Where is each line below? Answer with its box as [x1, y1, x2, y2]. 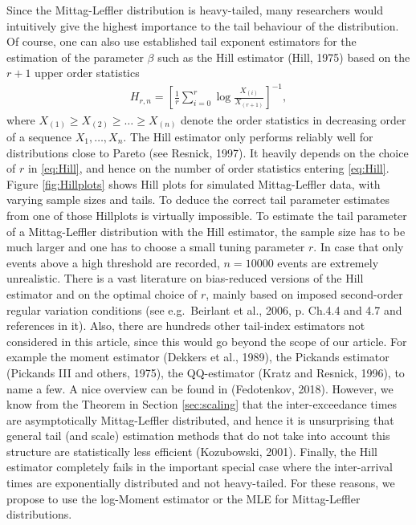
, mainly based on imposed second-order [206, 285, 403, 302]
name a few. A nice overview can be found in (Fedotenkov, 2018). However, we [6, 380, 394, 397]
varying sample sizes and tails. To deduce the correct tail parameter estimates [6, 191, 389, 208]
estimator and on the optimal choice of [6, 285, 198, 302]
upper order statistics [35, 64, 140, 81]
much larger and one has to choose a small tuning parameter [6, 238, 305, 255]
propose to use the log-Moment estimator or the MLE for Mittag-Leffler [6, 490, 361, 507]
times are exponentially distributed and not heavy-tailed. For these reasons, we [6, 474, 395, 491]
